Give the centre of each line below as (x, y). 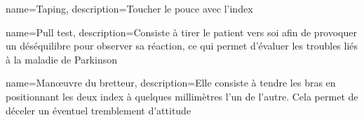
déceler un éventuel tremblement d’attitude (99, 110)
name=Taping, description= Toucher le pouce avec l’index (129, 8)
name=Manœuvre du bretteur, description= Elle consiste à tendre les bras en (171, 83)
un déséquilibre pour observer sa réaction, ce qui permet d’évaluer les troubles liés (182, 46)
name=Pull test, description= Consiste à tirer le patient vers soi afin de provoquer (182, 32)
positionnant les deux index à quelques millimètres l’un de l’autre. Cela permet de (182, 96)
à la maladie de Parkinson (61, 59)
